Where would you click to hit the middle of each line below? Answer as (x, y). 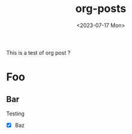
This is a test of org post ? (38, 52)
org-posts (101, 9)
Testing (16, 114)
